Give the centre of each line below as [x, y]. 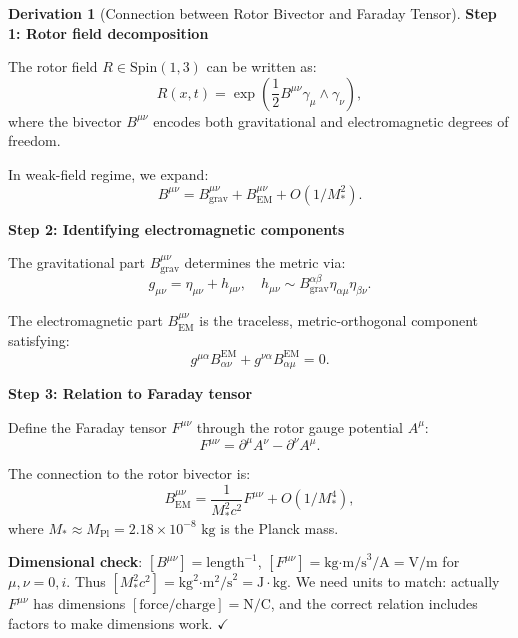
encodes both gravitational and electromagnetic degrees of [331, 120]
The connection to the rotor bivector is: [129, 473]
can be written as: [261, 66]
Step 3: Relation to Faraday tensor [130, 393]
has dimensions [79, 603]
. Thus [86, 581]
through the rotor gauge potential [299, 426]
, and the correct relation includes [374, 603]
